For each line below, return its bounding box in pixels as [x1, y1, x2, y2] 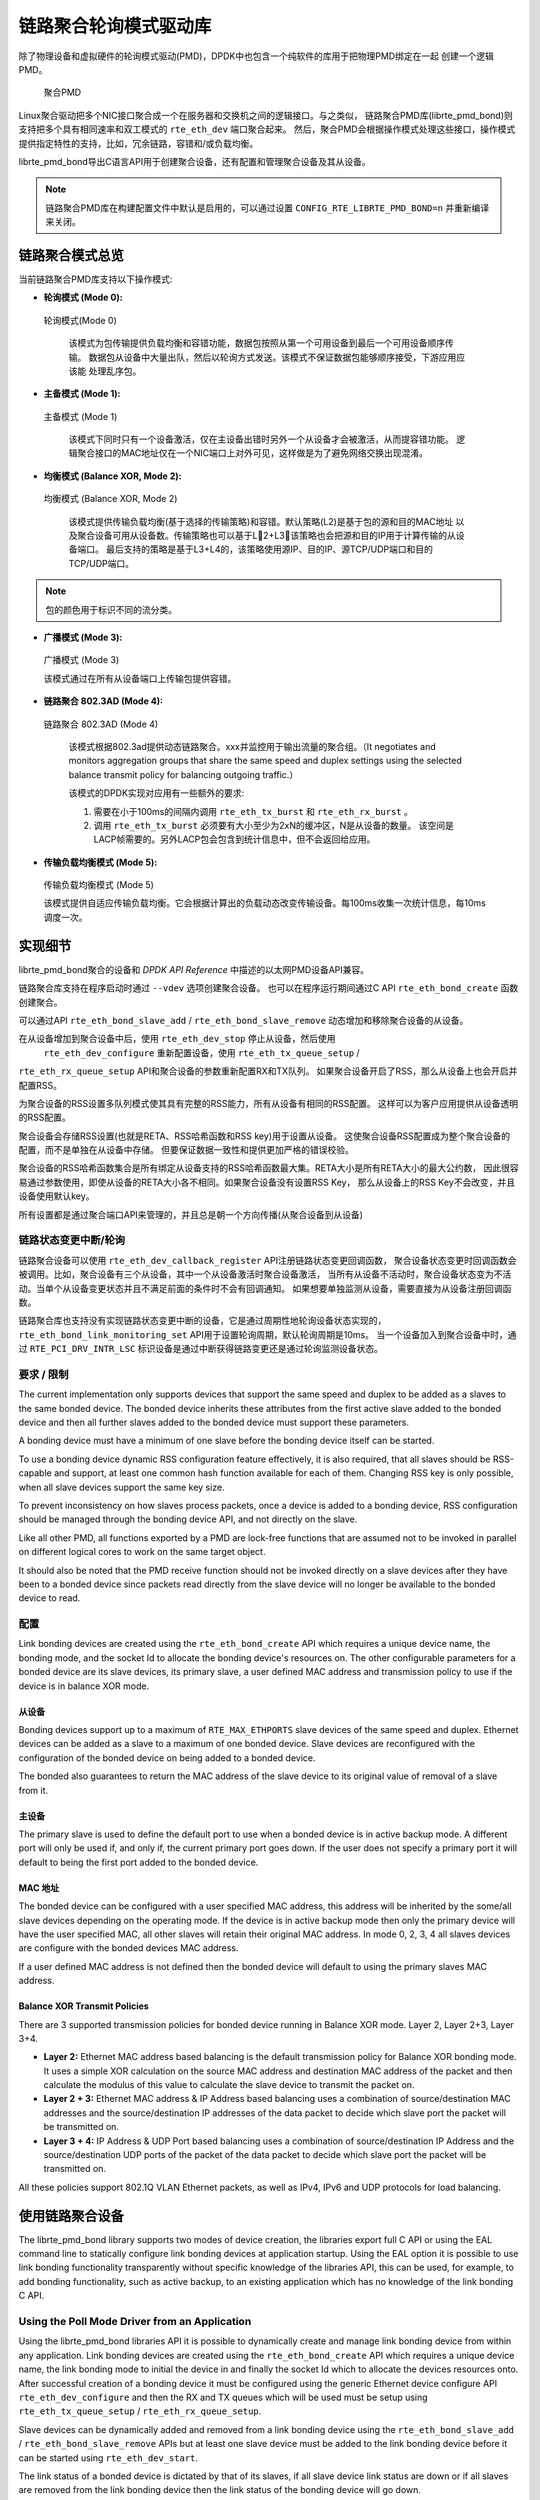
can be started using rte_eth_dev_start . [18, 2451, 199, 2464]
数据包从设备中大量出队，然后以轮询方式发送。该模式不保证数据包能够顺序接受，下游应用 [88, 351, 457, 363]
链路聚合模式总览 [18, 246, 124, 264]
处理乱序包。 [88, 365, 142, 377]
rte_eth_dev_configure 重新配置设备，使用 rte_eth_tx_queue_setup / [43, 1046, 360, 1059]
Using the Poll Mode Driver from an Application [18, 2315, 252, 2329]
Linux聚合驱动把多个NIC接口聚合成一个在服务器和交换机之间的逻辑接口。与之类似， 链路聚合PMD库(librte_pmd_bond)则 [18, 109, 514, 121]
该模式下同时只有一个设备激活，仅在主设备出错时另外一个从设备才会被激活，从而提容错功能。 [68, 433, 454, 445]
